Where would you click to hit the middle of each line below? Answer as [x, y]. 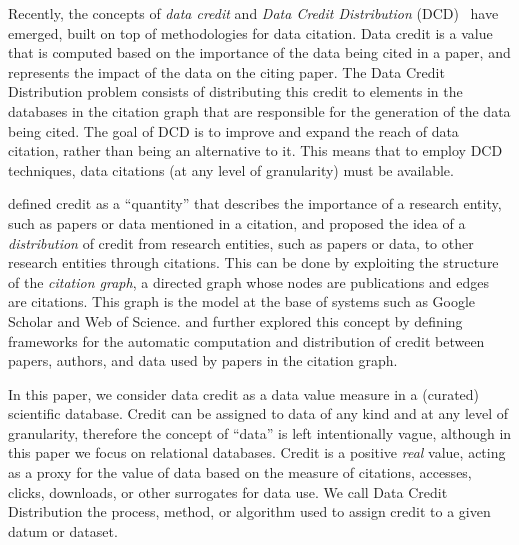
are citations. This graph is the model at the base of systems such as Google [242, 301]
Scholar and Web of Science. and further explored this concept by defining [235, 320]
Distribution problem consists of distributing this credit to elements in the [235, 91]
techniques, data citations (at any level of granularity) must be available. [231, 169]
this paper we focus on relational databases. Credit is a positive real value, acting [257, 452]
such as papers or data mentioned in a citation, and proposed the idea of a [237, 222]
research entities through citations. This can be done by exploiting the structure [253, 262]
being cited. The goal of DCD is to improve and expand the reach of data [233, 130]
